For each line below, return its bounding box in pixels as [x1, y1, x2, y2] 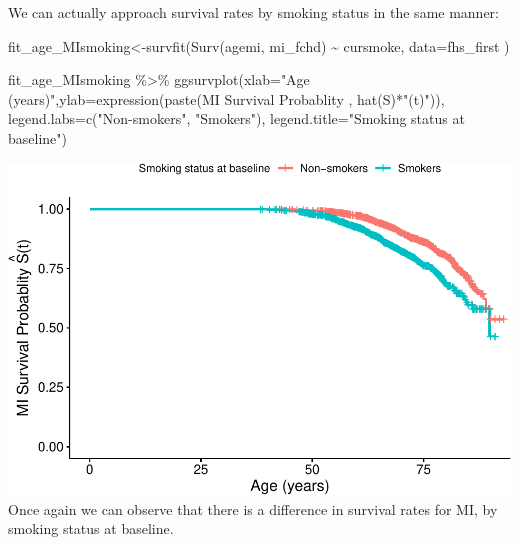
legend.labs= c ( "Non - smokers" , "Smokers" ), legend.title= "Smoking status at [8, 108, 465, 129]
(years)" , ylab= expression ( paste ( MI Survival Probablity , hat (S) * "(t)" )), [8, 88, 445, 109]
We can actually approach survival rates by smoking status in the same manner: [8, 2, 499, 22]
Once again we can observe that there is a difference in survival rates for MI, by [8, 498, 498, 519]
